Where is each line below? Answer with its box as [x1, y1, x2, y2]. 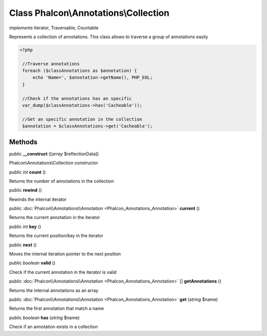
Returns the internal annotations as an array [9, 287, 98, 293]
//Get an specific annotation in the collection [22, 116, 142, 122]
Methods [9, 138, 38, 146]
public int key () [9, 224, 42, 229]
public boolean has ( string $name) [9, 315, 80, 321]
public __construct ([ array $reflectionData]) [9, 151, 99, 157]
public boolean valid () [9, 260, 55, 266]
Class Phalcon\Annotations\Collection [9, 7, 170, 18]
